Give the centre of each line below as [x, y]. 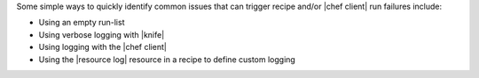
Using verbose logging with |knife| [102, 34]
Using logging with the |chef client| [103, 47]
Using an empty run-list [82, 23]
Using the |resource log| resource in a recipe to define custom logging [167, 59]
